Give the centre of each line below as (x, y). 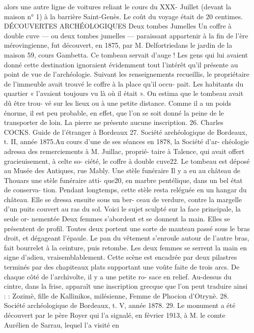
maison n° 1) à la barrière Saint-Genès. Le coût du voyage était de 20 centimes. (124, 16)
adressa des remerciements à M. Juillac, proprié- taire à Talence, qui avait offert (124, 151)
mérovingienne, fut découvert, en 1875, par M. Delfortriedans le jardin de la (118, 45)
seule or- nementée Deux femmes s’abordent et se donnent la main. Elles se (117, 219)
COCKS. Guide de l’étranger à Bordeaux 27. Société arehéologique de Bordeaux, (126, 132)
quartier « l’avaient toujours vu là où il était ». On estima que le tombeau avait (124, 93)
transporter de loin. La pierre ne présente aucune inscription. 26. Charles (114, 122)
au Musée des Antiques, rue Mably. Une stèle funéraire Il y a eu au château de (122, 170)
